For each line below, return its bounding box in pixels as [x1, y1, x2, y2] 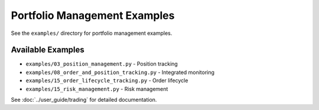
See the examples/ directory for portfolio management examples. [11, 30, 172, 37]
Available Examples [11, 45, 85, 55]
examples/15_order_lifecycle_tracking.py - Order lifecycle [25, 77, 188, 84]
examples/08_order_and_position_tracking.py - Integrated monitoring [25, 69, 215, 76]
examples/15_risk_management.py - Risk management [25, 85, 168, 92]
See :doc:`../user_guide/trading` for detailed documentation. [11, 96, 157, 103]
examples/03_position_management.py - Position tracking [25, 60, 178, 67]
